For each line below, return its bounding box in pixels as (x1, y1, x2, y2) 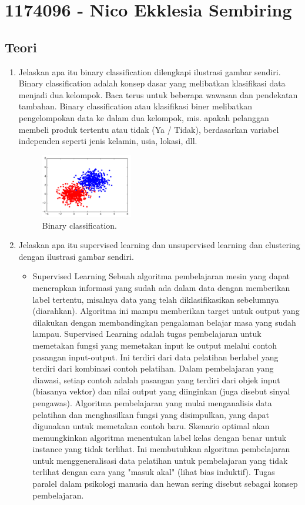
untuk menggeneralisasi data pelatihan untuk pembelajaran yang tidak (32, 454, 288, 466)
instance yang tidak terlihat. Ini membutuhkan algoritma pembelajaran (32, 443, 290, 455)
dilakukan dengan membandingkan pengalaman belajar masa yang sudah (32, 316, 296, 328)
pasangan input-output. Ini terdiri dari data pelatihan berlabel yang (32, 350, 279, 363)
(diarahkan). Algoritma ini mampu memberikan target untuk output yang (32, 305, 300, 317)
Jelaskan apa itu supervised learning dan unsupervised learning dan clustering (18, 239, 300, 251)
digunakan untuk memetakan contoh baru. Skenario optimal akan (32, 420, 270, 432)
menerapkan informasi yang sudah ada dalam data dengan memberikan (32, 281, 290, 293)
